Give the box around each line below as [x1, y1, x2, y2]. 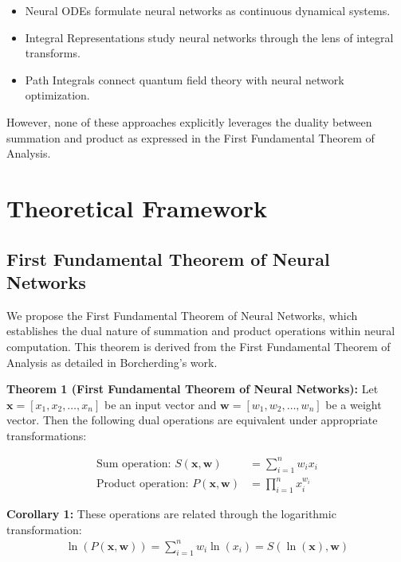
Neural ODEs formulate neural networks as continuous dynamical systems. [25, 2, 391, 18]
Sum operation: [96, 458, 171, 470]
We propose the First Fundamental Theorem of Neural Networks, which [6, 306, 358, 323]
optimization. [25, 87, 90, 103]
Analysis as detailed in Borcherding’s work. [6, 353, 218, 370]
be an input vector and [104, 396, 217, 412]
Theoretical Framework [6, 191, 268, 224]
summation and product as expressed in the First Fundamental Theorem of [6, 129, 375, 146]
